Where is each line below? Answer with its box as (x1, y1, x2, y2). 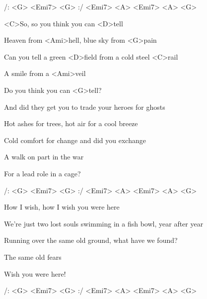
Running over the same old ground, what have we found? (4, 235, 178, 245)
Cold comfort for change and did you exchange (4, 135, 146, 145)
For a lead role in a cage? (4, 168, 81, 178)
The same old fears (4, 251, 62, 262)
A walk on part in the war (4, 151, 84, 162)
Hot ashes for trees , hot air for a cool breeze (4, 118, 138, 129)
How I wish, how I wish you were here (4, 202, 120, 212)
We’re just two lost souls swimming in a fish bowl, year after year (4, 218, 204, 228)
